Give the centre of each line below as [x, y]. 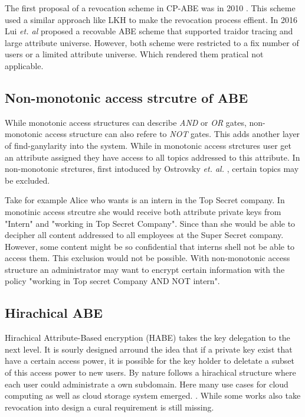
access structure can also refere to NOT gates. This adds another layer [173, 134]
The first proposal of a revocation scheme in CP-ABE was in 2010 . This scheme [150, 8]
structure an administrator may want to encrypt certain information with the [145, 269]
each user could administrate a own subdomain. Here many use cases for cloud [147, 384]
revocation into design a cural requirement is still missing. [109, 407]
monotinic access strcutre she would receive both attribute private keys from [143, 211]
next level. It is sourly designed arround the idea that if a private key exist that [149, 349]
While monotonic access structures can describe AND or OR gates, [126, 122]
